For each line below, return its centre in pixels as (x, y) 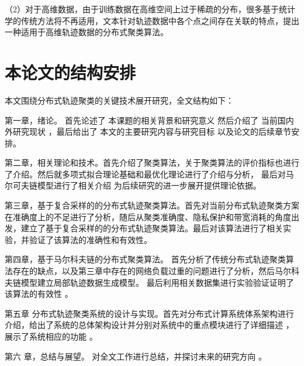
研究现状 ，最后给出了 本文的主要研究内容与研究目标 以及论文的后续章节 (152, 131)
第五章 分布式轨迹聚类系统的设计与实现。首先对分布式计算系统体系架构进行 (149, 313)
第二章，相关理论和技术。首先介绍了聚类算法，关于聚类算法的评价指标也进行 (152, 163)
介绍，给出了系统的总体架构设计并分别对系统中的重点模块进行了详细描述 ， (149, 325)
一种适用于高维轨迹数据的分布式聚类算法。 (87, 32)
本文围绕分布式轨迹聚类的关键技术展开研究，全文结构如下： (119, 100)
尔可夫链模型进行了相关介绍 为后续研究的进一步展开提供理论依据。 (133, 185)
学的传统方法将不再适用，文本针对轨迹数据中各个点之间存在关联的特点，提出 (152, 20)
